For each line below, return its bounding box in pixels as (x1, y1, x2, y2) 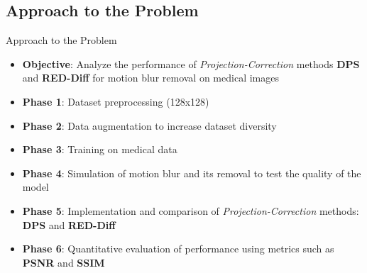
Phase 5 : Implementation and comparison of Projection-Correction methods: (22, 203, 359, 218)
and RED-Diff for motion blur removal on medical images (22, 70, 279, 85)
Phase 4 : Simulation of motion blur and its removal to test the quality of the (22, 165, 361, 180)
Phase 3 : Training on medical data (22, 142, 177, 157)
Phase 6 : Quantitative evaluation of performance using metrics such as (22, 241, 334, 256)
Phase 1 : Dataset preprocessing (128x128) (22, 94, 209, 108)
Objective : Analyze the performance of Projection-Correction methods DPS (22, 56, 360, 71)
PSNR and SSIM (22, 255, 105, 269)
